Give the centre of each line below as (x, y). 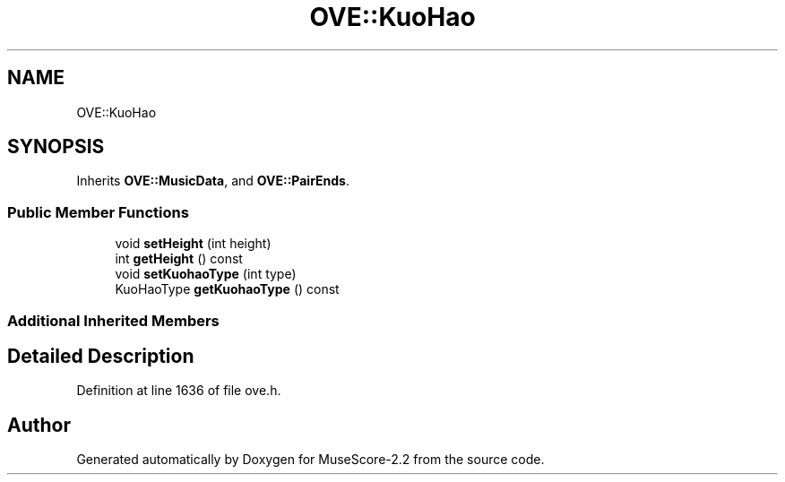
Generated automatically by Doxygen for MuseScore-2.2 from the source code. (311, 460)
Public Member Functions (98, 212)
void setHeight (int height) (193, 244)
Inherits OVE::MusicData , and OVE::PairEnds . (213, 181)
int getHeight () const (179, 259)
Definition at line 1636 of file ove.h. (179, 391)
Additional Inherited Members (113, 320)
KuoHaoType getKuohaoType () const (227, 289)
